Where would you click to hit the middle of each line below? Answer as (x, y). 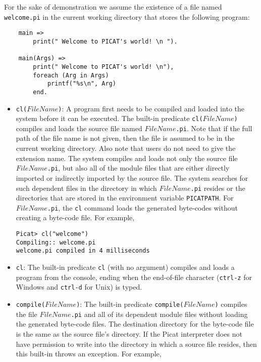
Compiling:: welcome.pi (56, 242)
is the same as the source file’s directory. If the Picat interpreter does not (129, 333)
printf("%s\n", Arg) (82, 84)
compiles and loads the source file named (79, 128)
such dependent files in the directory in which (86, 188)
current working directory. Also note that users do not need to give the (126, 148)
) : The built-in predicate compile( (130, 304)
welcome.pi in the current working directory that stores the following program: (127, 16)
